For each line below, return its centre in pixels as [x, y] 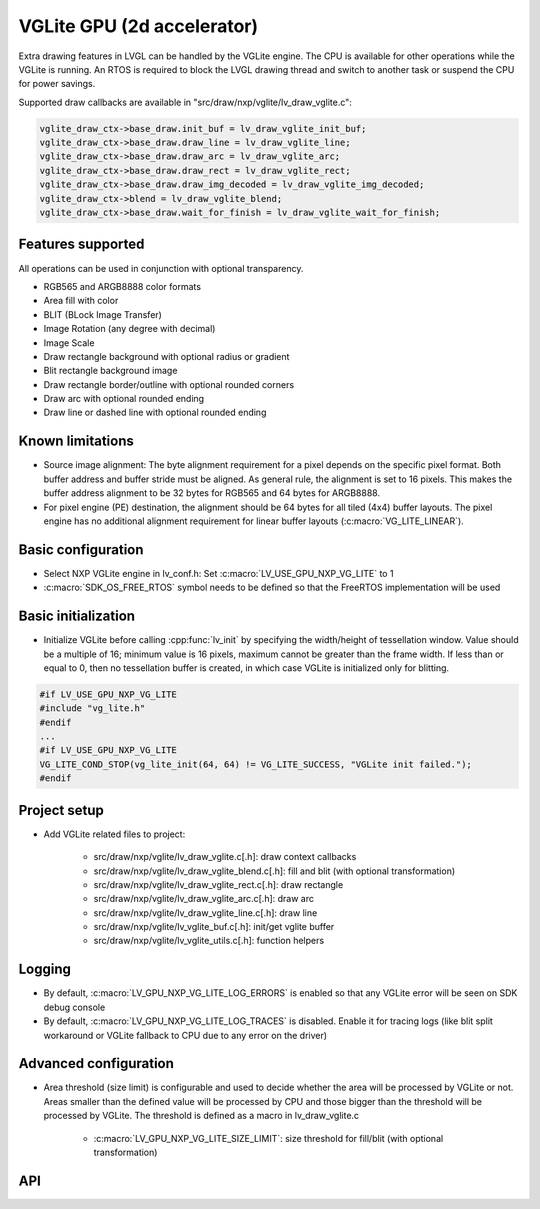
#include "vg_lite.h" [92, 708]
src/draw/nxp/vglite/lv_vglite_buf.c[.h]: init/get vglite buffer [214, 927]
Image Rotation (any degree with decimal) [129, 329]
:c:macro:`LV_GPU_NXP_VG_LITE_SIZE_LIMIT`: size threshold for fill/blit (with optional [268, 1138]
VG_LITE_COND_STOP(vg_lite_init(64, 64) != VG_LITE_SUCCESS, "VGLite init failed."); [255, 764]
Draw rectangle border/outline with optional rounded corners [169, 384]
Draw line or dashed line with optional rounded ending [155, 412]
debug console [74, 1007]
